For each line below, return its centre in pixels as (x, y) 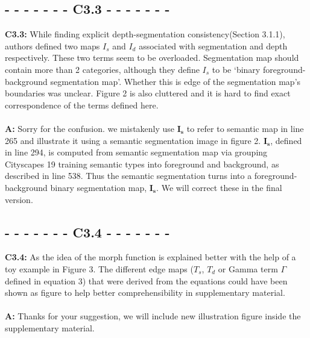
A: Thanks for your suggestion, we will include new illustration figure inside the (153, 316)
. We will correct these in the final (219, 187)
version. (19, 199)
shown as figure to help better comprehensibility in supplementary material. (145, 293)
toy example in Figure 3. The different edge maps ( (99, 268)
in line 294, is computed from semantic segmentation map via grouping (136, 152)
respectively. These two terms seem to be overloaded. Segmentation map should (152, 58)
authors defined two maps (52, 45)
